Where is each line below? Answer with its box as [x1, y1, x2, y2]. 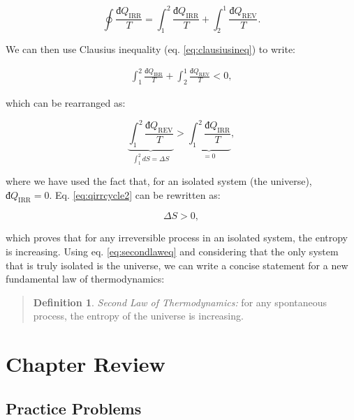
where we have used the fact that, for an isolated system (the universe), [6, 174, 312, 188]
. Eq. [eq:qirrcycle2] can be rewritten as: [49, 187, 221, 202]
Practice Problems [6, 397, 142, 419]
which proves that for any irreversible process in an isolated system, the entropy [6, 230, 348, 245]
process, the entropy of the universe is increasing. [33, 308, 244, 323]
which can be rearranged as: [6, 96, 126, 110]
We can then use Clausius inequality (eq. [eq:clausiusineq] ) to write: [6, 42, 295, 57]
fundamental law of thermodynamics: [6, 271, 165, 286]
